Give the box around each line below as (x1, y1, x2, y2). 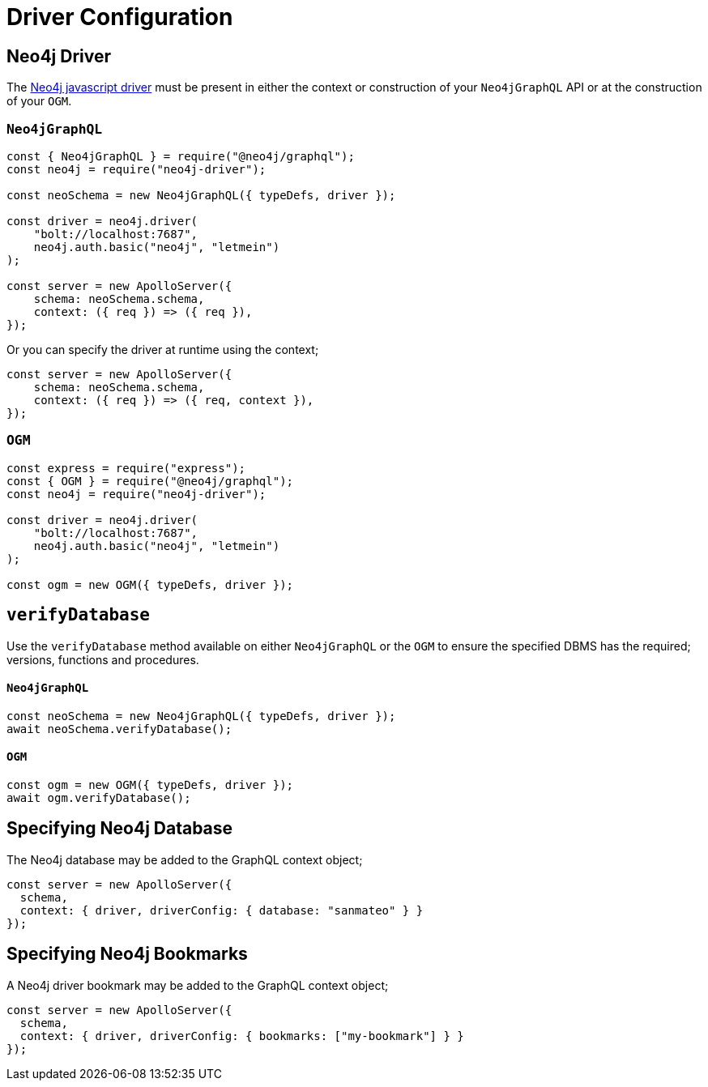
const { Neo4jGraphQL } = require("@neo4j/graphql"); (6, 149, 355, 163)
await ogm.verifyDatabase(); (6, 791, 191, 804)
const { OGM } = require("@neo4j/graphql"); (6, 474, 294, 488)
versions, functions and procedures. (6, 652, 199, 667)
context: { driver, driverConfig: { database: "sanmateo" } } (19, 903, 424, 917)
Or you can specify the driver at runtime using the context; (6, 342, 319, 356)
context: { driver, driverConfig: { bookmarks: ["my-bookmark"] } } (19, 1029, 464, 1042)
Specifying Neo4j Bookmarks (6, 944, 248, 965)
